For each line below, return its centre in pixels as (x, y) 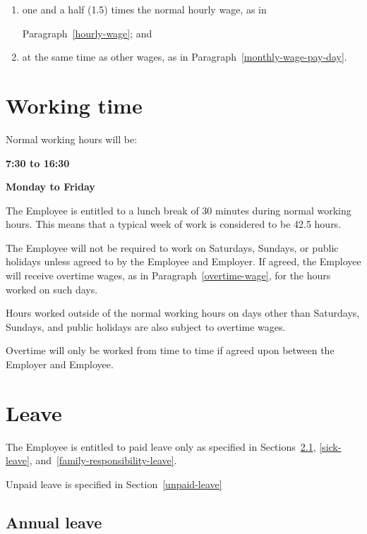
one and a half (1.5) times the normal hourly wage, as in (144, 9)
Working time (74, 105)
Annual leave (54, 522)
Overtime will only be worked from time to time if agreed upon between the (170, 350)
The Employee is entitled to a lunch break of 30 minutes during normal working (179, 210)
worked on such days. (52, 289)
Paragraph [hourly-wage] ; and (87, 33)
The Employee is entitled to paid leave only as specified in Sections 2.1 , (161, 446)
